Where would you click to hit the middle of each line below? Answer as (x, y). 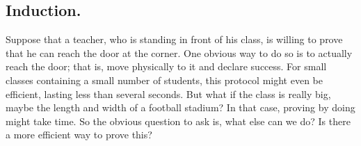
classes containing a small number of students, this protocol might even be (164, 80)
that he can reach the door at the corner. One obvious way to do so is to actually (179, 52)
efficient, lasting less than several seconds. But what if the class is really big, (168, 94)
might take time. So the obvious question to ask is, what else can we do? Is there (178, 121)
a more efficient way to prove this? (79, 135)
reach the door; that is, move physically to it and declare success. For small (166, 66)
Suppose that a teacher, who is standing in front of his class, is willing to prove (174, 39)
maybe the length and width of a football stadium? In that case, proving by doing (180, 107)
